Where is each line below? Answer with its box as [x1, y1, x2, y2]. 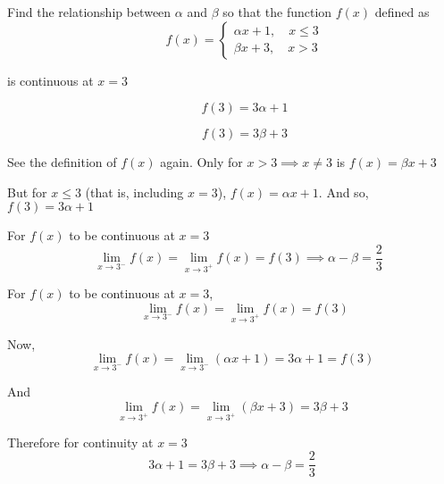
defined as [374, 3, 430, 21]
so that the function [222, 3, 332, 21]
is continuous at [7, 71, 94, 89]
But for [7, 182, 47, 201]
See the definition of [7, 153, 117, 171]
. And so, [318, 182, 369, 201]
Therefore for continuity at [7, 432, 154, 451]
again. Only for [160, 153, 243, 171]
